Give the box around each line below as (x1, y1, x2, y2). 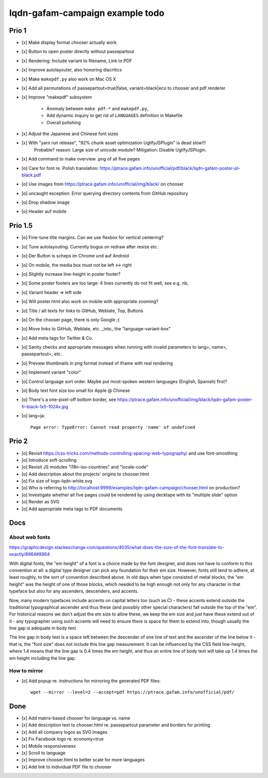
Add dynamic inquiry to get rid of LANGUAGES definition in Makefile (46, 112, 183, 119)
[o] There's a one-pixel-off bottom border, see (21, 396, 117, 402)
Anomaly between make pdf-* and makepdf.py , (46, 105, 149, 111)
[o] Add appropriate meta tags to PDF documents (21, 506, 123, 512)
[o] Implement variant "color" (21, 369, 81, 375)
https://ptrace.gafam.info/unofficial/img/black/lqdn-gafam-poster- (117, 396, 253, 402)
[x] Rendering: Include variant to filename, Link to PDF (21, 58, 133, 64)
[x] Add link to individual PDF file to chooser (21, 764, 112, 770)
